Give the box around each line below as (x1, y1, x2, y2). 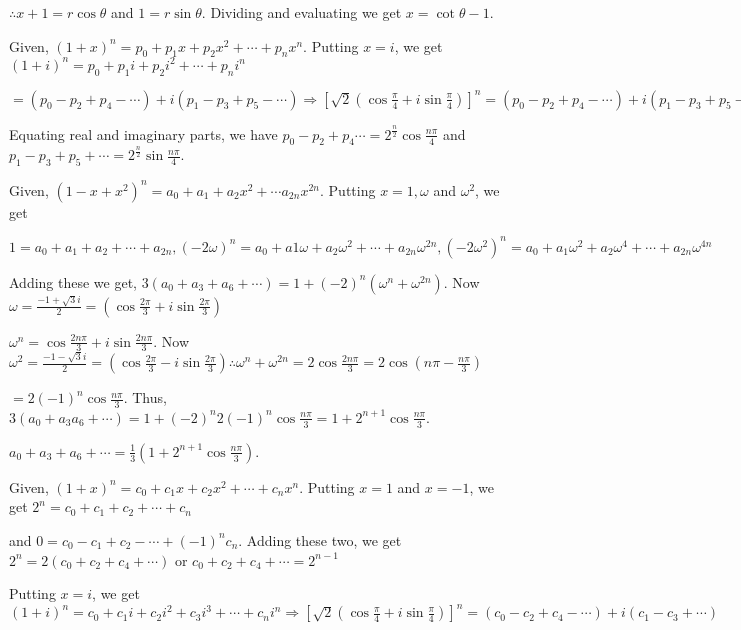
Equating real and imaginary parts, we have (9, 123, 278, 144)
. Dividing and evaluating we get (201, 2, 402, 22)
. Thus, (123, 387, 167, 408)
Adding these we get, (9, 271, 138, 292)
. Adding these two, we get (238, 529, 402, 550)
